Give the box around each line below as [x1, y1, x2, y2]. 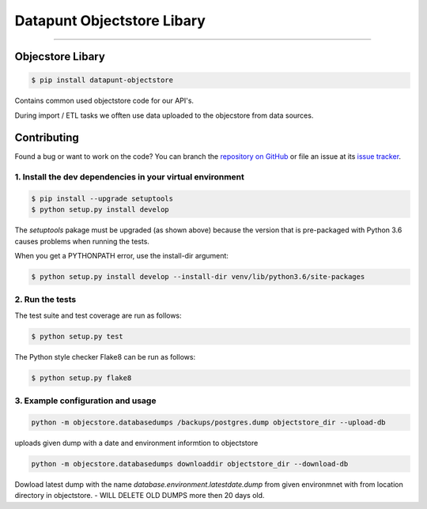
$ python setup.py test [31, 332, 124, 341]
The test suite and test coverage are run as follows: [14, 311, 182, 320]
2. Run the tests [14, 294, 77, 305]
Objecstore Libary [14, 50, 106, 63]
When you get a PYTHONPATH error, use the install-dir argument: [14, 251, 229, 261]
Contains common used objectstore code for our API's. [14, 96, 194, 106]
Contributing [14, 131, 79, 145]
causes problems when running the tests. [14, 236, 150, 246]
